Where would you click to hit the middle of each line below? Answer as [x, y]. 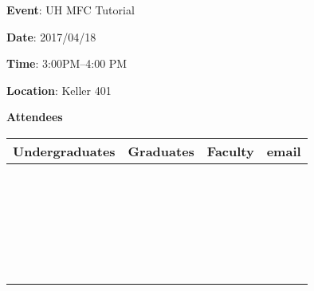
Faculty [230, 151]
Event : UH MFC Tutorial [71, 10]
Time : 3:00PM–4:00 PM [67, 63]
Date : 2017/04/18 [51, 36]
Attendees [35, 117]
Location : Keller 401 [59, 90]
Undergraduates [64, 151]
